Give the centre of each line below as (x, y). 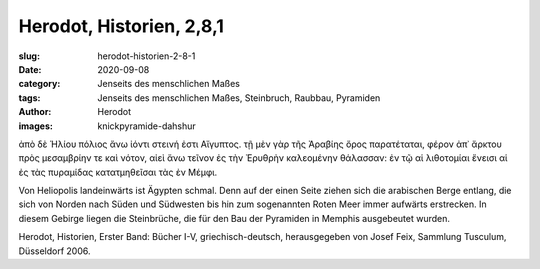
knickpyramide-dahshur (147, 126)
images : (36, 126)
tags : (29, 97)
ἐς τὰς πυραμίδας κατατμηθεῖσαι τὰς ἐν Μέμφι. (118, 172)
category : (39, 84)
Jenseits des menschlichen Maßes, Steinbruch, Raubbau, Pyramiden (239, 97)
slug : (29, 56)
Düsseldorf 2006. (54, 251)
